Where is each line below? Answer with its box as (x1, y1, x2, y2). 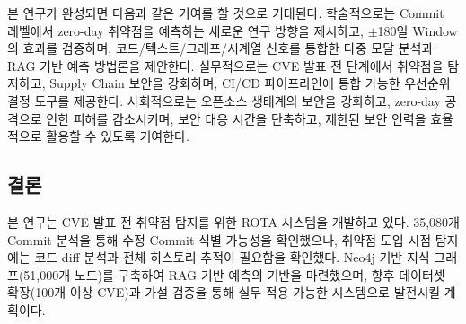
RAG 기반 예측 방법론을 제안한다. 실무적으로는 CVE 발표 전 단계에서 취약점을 (7, 56, 444, 74)
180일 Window (377, 21, 458, 39)
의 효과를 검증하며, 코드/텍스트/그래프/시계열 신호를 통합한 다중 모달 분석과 (7, 39, 434, 57)
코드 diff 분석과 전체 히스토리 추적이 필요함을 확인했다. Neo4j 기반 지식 (34, 248, 430, 267)
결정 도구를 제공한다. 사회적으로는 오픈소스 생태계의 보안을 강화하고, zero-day (7, 91, 441, 109)
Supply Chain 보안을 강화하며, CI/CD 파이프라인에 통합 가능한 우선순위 (49, 74, 451, 92)
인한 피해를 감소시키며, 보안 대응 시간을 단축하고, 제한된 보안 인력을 (46, 109, 426, 127)
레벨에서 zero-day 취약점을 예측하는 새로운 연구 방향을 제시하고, (7, 21, 365, 39)
